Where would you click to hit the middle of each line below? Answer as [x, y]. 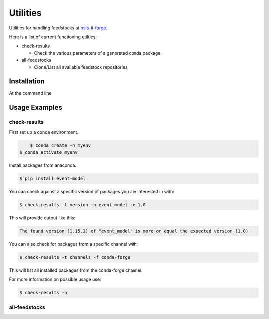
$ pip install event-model [53, 178]
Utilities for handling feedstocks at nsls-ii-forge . [58, 28]
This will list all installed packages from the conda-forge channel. [76, 270]
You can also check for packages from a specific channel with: [74, 244]
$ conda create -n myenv [61, 145]
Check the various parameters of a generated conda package [97, 53]
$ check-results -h [43, 293]
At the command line [30, 93]
